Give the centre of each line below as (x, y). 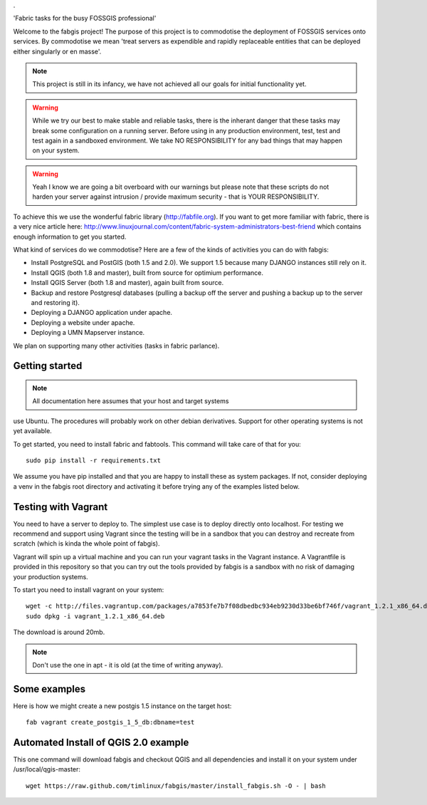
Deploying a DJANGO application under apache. (102, 313)
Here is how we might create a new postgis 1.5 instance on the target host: (122, 706)
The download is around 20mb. (59, 632)
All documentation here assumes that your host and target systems (131, 401)
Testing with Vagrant (60, 507)
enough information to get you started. (70, 237)
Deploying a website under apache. (83, 322)
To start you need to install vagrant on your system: (89, 590)
